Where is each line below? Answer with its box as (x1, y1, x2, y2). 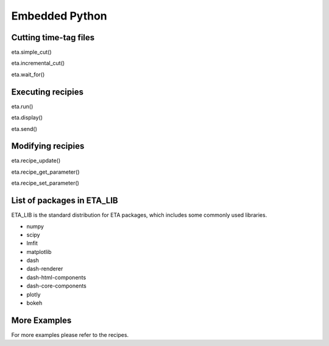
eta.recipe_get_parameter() (11, 168, 80, 175)
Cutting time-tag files (11, 32, 95, 43)
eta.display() (11, 114, 43, 121)
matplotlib (26, 248, 52, 255)
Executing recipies (11, 86, 83, 97)
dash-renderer (26, 265, 63, 272)
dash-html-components (26, 274, 87, 281)
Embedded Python (11, 9, 107, 23)
